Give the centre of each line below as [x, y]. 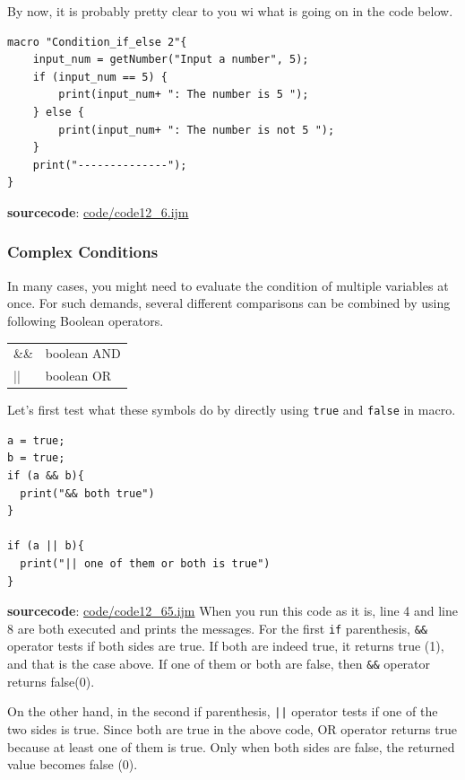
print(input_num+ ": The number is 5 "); [184, 95]
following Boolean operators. [86, 320]
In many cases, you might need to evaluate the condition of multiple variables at [228, 285]
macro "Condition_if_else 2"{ [97, 42]
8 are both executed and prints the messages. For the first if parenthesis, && [217, 628]
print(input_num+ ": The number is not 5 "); [197, 130]
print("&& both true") [87, 493]
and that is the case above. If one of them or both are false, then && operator [219, 664]
